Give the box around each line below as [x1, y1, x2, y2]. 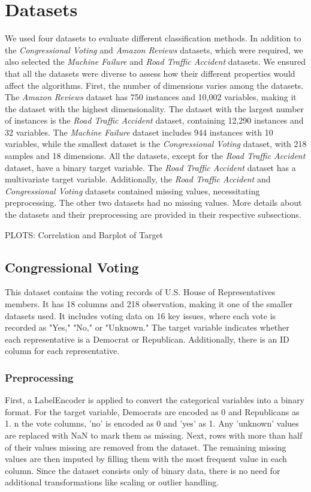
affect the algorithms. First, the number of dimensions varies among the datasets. [5, 79, 304, 91]
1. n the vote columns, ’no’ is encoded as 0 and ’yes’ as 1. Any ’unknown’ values [5, 417, 299, 430]
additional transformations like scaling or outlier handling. [5, 476, 219, 488]
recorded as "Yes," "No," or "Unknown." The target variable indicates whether [5, 321, 289, 334]
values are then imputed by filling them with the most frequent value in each [5, 452, 287, 465]
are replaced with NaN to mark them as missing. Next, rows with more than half [5, 428, 303, 441]
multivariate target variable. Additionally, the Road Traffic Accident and [5, 173, 271, 185]
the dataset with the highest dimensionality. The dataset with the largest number [5, 102, 304, 115]
